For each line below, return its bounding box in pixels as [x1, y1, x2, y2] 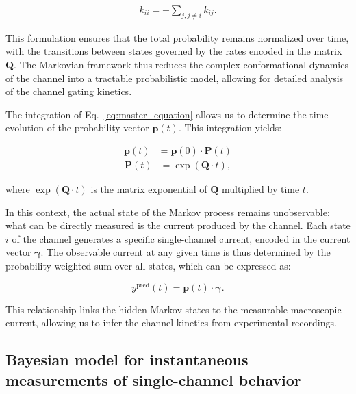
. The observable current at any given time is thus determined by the [40, 245, 331, 259]
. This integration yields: [178, 120, 282, 135]
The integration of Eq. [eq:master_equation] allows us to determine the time [5, 107, 329, 121]
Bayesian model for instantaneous [5, 349, 249, 370]
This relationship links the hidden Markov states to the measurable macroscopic [5, 302, 342, 316]
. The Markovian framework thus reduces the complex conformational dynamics [14, 57, 348, 72]
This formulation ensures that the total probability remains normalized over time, [5, 30, 349, 44]
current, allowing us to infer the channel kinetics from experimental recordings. [5, 315, 337, 330]
